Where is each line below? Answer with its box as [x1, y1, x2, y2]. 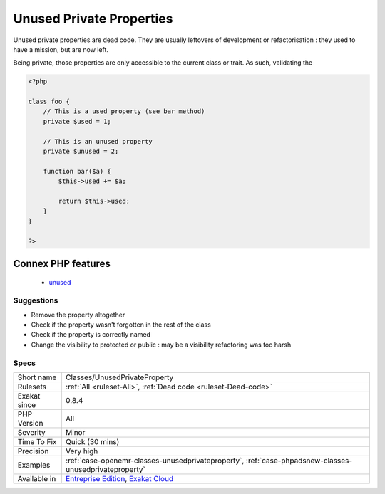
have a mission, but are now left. [13, 45, 108, 53]
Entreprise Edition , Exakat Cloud [65, 474, 174, 484]
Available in [17, 474, 56, 484]
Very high [65, 446, 98, 456]
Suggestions [13, 295, 58, 305]
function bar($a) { [43, 167, 112, 175]
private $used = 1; [43, 117, 112, 125]
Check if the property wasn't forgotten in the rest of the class [31, 320, 212, 329]
